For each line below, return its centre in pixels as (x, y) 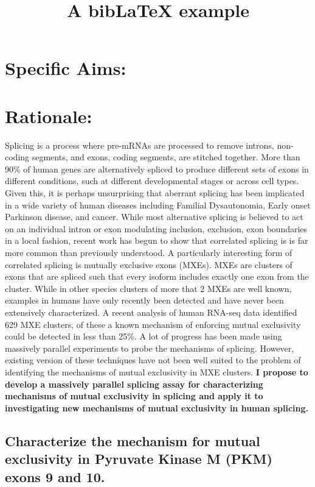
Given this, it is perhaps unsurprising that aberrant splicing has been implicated (155, 193)
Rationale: (49, 116)
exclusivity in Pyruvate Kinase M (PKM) (139, 459)
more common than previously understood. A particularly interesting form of (149, 253)
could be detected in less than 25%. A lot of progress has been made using (144, 336)
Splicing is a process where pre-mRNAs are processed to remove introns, (140, 145)
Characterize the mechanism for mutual (133, 440)
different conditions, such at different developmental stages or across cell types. (152, 181)
